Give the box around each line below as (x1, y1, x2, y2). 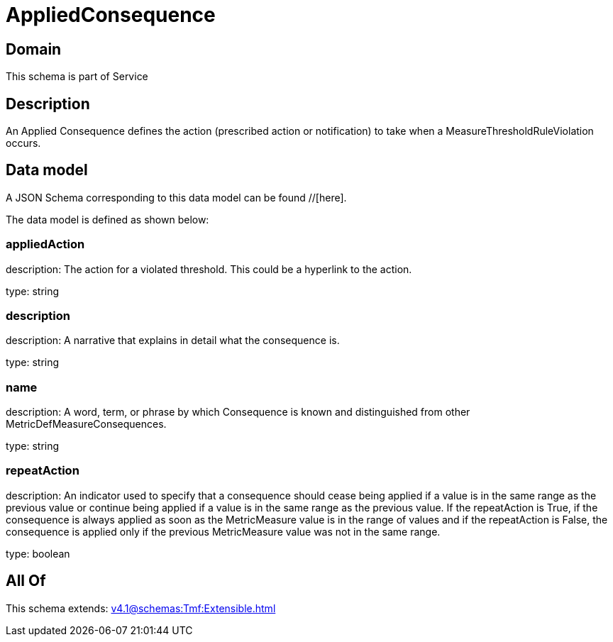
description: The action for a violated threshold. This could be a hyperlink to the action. (6, 262, 412, 275)
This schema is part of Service (6, 70, 148, 83)
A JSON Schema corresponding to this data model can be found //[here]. (6, 191, 347, 204)
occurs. (6, 137, 41, 150)
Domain (6, 40, 62, 58)
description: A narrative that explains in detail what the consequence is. (6, 334, 340, 347)
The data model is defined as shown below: (6, 213, 209, 226)
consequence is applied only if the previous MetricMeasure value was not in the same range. (6, 525, 441, 538)
